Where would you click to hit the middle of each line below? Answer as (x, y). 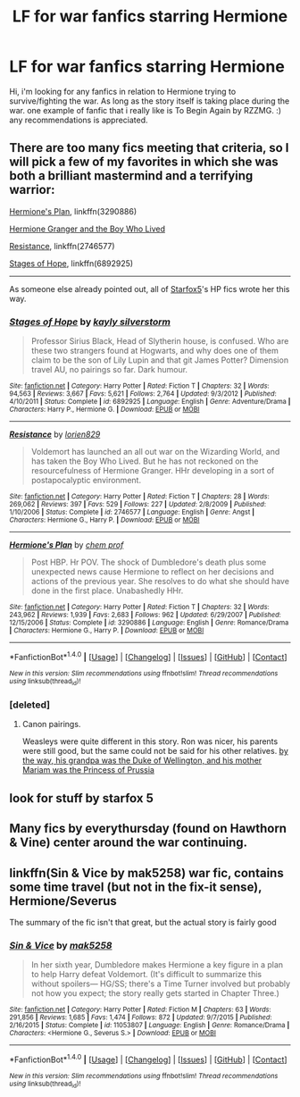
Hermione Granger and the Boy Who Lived (87, 229)
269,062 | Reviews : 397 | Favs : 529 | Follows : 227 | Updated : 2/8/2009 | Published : (137, 505)
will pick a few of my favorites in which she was (144, 162)
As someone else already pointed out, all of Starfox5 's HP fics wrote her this (150, 289)
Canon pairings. (51, 724)
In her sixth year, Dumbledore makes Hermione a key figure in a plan (157, 965)
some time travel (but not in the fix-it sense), (136, 887)
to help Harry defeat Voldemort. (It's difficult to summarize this (146, 975)
